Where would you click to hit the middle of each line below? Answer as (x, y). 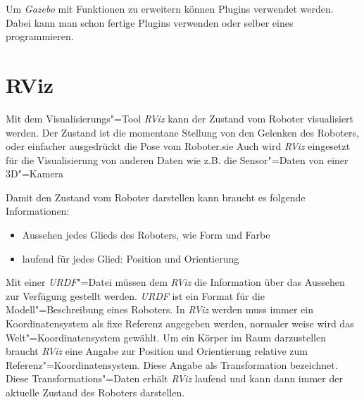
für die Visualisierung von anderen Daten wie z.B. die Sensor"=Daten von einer (177, 159)
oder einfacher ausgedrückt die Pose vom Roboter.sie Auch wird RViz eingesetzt (178, 146)
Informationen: (38, 211)
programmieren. (40, 36)
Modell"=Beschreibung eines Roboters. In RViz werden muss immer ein (159, 309)
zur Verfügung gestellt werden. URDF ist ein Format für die (135, 295)
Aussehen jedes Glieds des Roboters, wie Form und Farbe (146, 235)
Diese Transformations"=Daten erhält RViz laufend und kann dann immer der (174, 378)
